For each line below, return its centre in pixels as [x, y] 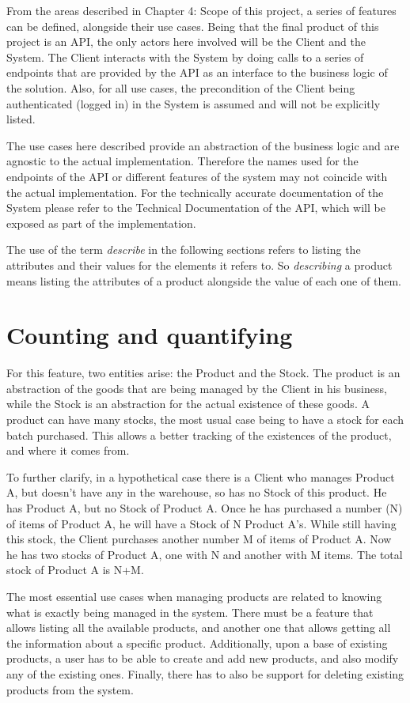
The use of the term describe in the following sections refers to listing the [184, 249]
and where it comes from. [68, 450]
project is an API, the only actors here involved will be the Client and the [186, 42]
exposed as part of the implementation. [101, 223]
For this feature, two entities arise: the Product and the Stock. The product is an [203, 373]
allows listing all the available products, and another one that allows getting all [199, 627]
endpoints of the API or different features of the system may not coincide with [197, 176]
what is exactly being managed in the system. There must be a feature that [190, 612]
